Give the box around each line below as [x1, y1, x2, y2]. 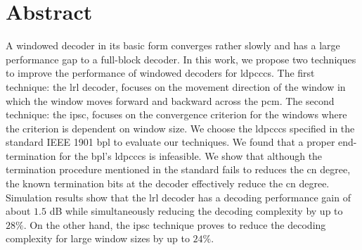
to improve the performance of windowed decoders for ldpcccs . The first [6, 65, 315, 80]
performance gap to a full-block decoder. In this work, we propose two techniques [6, 51, 356, 66]
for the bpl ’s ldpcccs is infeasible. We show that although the [59, 148, 323, 163]
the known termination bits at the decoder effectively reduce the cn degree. [6, 176, 330, 191]
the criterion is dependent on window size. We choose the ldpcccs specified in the [6, 120, 355, 135]
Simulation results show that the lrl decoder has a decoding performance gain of [6, 189, 351, 204]
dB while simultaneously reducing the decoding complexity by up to [49, 204, 343, 218]
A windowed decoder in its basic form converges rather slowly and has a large [6, 38, 340, 53]
